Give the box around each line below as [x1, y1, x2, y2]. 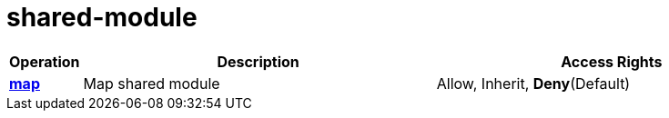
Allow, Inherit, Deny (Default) [436, 74, 631, 93]
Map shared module [83, 74, 220, 93]
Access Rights [561, 52, 663, 71]
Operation [9, 52, 80, 71]
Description [217, 52, 299, 71]
